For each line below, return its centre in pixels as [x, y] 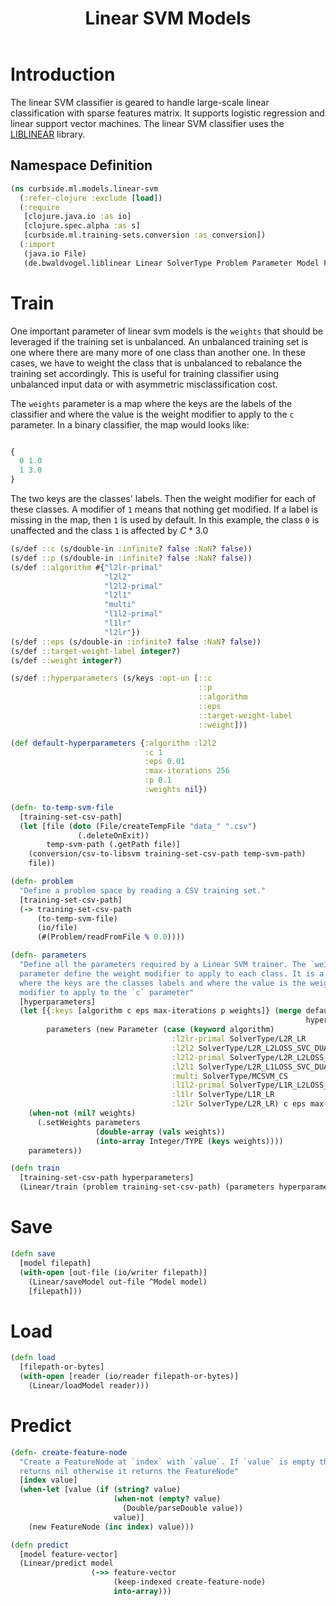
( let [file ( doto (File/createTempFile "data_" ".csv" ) [138, 826]
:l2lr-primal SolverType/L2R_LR [239, 1039]
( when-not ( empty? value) [167, 1499]
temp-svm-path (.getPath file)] [114, 845]
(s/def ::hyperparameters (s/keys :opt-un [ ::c [111, 678]
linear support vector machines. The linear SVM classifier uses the [147, 123]
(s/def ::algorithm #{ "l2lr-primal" [86, 567]
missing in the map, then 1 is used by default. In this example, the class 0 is [165, 520]
